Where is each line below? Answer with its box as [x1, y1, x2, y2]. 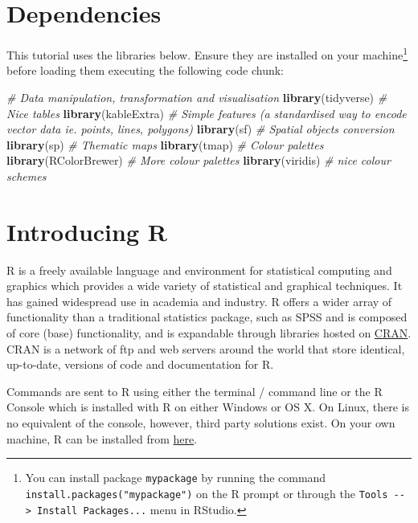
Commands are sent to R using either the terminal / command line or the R [6, 382, 383, 399]
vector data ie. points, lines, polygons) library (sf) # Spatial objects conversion [6, 121, 395, 137]
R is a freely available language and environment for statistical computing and [6, 261, 392, 278]
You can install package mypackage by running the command [25, 469, 326, 486]
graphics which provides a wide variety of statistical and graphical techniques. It [6, 277, 403, 294]
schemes [6, 167, 47, 184]
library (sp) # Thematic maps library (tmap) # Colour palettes [6, 136, 324, 153]
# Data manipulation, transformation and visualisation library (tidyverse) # [6, 88, 387, 105]
